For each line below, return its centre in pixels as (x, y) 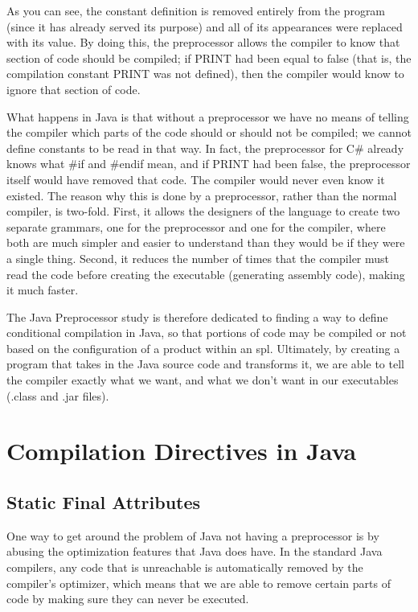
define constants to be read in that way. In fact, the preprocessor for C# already (205, 148)
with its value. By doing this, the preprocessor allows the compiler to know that (203, 42)
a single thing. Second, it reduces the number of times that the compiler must (198, 258)
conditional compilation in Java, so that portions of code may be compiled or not (207, 333)
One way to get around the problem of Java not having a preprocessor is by (193, 535)
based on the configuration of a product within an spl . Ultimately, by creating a (203, 348)
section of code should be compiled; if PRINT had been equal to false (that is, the (209, 58)
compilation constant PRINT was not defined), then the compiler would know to (205, 74)
